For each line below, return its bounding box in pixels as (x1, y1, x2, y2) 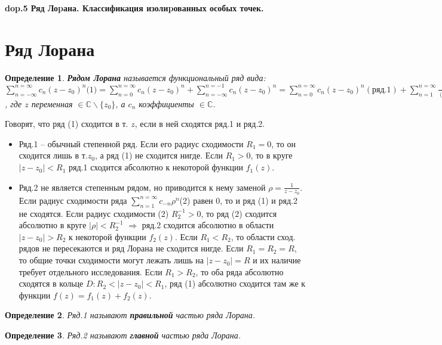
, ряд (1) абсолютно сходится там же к (164, 277, 306, 290)
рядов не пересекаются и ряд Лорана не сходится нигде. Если (19, 242, 244, 254)
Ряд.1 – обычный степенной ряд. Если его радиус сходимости (19, 137, 244, 150)
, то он (271, 137, 296, 150)
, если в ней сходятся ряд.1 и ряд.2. (134, 117, 265, 130)
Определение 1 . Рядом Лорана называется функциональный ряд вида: (5, 71, 266, 83)
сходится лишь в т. (19, 149, 88, 161)
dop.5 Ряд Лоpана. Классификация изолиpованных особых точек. (5, 2, 264, 14)
